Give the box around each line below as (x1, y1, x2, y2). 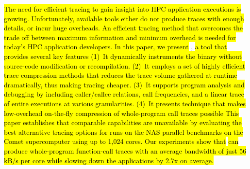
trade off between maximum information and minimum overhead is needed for (4, 32, 236, 42)
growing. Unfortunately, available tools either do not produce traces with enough (4, 13, 244, 23)
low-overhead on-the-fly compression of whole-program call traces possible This (4, 108, 239, 118)
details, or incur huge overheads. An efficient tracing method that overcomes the (4, 23, 243, 33)
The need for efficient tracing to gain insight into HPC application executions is (4, 4, 241, 14)
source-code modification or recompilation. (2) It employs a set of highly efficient (4, 60, 246, 70)
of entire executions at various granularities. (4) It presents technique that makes (4, 98, 246, 108)
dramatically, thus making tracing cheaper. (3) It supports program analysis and (4, 79, 245, 89)
